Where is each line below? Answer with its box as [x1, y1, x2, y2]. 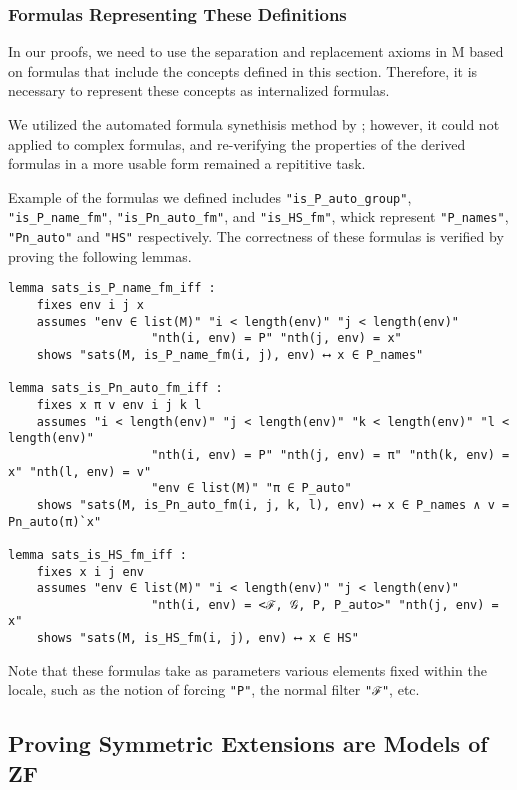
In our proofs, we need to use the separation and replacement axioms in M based [8, 41, 504, 62]
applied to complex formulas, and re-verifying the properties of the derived [8, 133, 466, 154]
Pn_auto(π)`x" [8, 514, 102, 529]
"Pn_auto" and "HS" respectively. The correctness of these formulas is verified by [8, 226, 504, 247]
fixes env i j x [36, 298, 145, 312]
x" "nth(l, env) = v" [8, 464, 152, 479]
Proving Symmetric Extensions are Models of [8, 728, 488, 759]
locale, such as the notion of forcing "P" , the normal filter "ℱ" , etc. [8, 679, 420, 700]
